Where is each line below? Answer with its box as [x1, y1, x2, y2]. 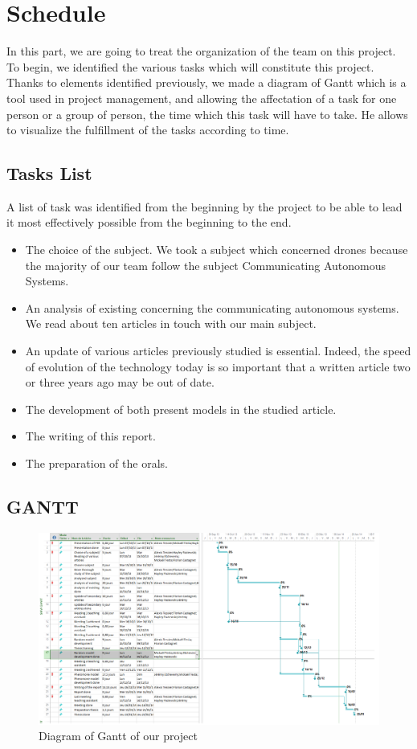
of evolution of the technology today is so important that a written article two [25, 358, 411, 374]
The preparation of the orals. [25, 455, 168, 472]
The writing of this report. [25, 428, 156, 444]
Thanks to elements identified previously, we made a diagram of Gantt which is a [6, 74, 407, 91]
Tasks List [6, 161, 92, 186]
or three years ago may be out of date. [25, 374, 215, 391]
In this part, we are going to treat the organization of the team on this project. [6, 43, 396, 59]
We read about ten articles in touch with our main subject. [25, 315, 317, 332]
